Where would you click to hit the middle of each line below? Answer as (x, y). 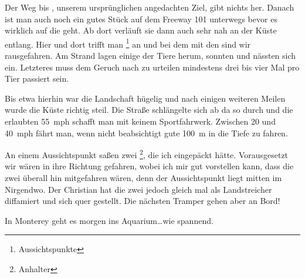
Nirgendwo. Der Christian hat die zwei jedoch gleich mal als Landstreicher (138, 189)
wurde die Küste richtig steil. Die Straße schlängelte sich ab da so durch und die (149, 110)
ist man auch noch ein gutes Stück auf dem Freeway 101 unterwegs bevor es (141, 19)
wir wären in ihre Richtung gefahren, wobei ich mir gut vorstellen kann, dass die (149, 166)
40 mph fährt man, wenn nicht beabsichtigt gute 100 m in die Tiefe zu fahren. (146, 133)
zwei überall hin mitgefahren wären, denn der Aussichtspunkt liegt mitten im (143, 178)
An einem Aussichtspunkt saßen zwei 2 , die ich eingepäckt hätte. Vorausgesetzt (147, 154)
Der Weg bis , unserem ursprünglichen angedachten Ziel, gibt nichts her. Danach (150, 7)
